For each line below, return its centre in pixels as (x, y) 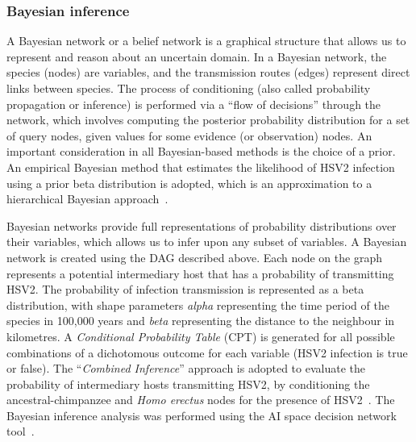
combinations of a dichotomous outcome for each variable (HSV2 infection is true (207, 352)
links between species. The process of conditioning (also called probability (189, 88)
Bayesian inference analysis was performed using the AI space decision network (202, 415)
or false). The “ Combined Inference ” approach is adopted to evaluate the (186, 368)
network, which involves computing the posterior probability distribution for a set (208, 120)
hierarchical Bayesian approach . (87, 199)
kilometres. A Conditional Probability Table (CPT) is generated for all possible (201, 336)
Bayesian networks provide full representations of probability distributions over (202, 225)
